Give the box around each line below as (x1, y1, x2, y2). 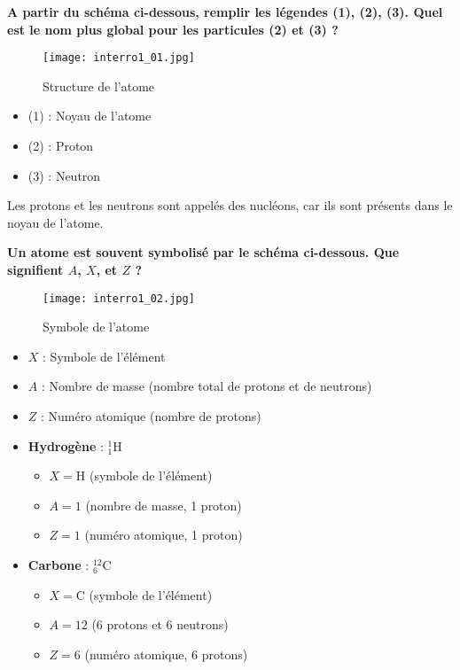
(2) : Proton (27, 136, 94, 155)
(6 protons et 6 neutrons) (91, 615, 229, 634)
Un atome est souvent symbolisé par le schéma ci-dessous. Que (7, 243, 400, 261)
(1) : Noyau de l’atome (27, 106, 152, 125)
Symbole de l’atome (43, 317, 150, 336)
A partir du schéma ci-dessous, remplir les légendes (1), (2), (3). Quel (7, 3, 443, 20)
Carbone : (27, 556, 90, 573)
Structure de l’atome (43, 76, 155, 95)
